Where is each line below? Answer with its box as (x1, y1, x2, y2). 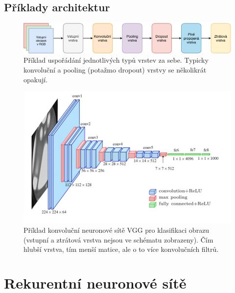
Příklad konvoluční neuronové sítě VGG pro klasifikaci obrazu (23, 225, 210, 235)
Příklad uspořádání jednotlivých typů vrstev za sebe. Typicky (23, 55, 209, 65)
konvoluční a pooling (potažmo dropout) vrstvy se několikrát (23, 65, 207, 75)
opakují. (23, 74, 48, 84)
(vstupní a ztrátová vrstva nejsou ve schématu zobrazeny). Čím (23, 234, 213, 244)
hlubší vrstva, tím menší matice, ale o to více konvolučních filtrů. (23, 244, 219, 254)
